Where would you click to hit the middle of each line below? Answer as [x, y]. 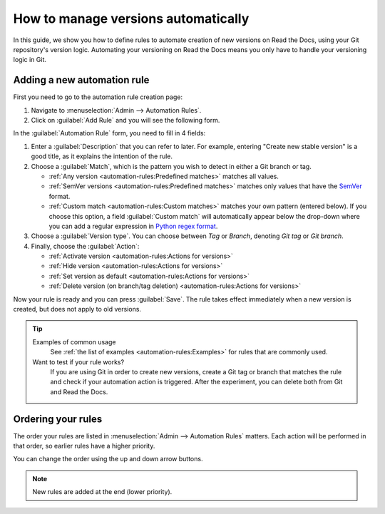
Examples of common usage [74, 341]
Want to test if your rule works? [78, 362]
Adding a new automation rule [81, 80]
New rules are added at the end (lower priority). [102, 492]
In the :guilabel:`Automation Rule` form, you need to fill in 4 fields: [109, 133]
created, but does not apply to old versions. [77, 309]
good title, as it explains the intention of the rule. [102, 156]
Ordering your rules [58, 419]
